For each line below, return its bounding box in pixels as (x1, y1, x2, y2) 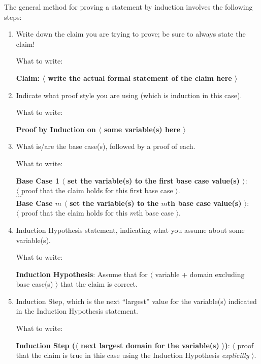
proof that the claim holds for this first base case (21, 185, 173, 196)
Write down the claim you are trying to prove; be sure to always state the (16, 28, 246, 39)
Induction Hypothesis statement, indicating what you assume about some (16, 224, 245, 235)
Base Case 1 (16, 175, 59, 186)
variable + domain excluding (155, 268, 245, 279)
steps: (4, 11, 22, 22)
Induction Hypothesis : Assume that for (16, 268, 148, 279)
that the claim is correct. (60, 279, 138, 289)
